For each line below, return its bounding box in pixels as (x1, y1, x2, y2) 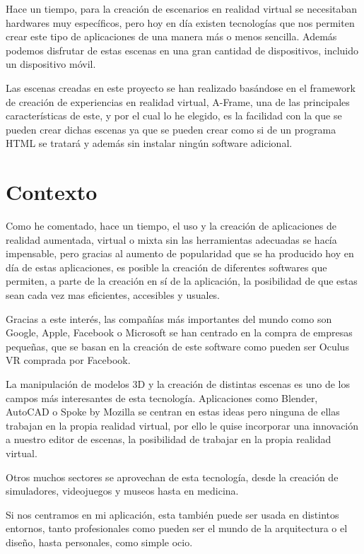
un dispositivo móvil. (6, 57, 96, 71)
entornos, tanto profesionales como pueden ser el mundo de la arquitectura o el (6, 521, 348, 536)
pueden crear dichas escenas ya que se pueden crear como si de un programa (6, 122, 336, 136)
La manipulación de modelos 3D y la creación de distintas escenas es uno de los (6, 377, 351, 391)
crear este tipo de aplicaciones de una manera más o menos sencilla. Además (6, 29, 337, 44)
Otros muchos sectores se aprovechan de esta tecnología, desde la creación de (6, 469, 339, 484)
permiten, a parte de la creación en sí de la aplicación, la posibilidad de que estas (6, 273, 358, 288)
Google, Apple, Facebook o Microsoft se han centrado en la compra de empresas (6, 325, 353, 340)
